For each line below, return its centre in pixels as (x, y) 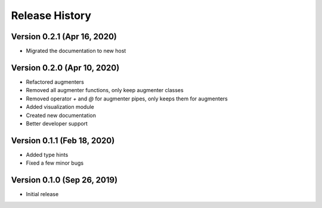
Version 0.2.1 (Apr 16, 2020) (64, 37)
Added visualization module (60, 107)
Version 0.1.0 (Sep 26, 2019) (64, 180)
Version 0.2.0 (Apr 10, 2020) (65, 67)
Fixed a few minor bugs (55, 163)
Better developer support (57, 123)
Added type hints (47, 155)
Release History (51, 15)
